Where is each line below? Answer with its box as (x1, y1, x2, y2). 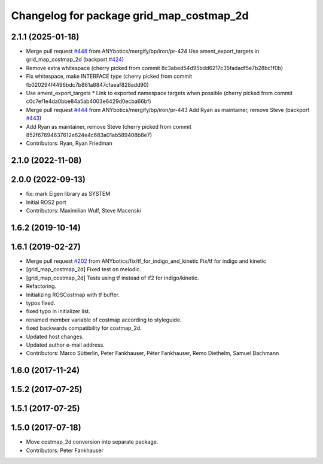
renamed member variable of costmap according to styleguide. (26, 316, 182, 323)
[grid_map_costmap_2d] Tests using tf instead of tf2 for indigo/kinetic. (26, 274, 200, 281)
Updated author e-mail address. (26, 341, 105, 348)
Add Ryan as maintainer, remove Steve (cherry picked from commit (26, 123, 191, 130)
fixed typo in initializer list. (26, 308, 91, 315)
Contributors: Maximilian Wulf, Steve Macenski (26, 207, 141, 214)
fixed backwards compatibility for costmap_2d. (26, 325, 142, 332)
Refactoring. (26, 283, 57, 290)
